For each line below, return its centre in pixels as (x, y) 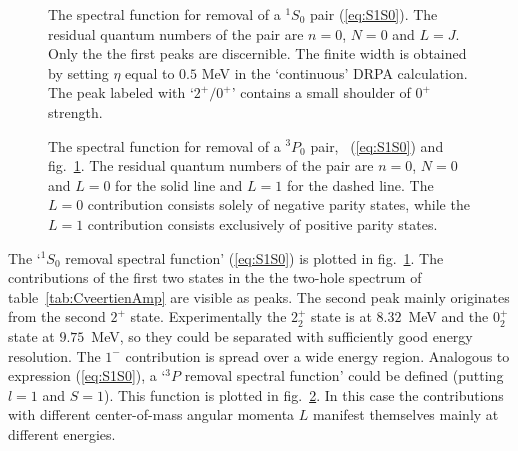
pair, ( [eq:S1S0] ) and (377, 145)
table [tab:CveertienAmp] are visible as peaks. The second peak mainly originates (259, 296)
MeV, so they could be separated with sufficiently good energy (282, 335)
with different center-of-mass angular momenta (151, 414)
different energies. (62, 433)
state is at (341, 316)
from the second (57, 316)
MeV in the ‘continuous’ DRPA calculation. (334, 72)
